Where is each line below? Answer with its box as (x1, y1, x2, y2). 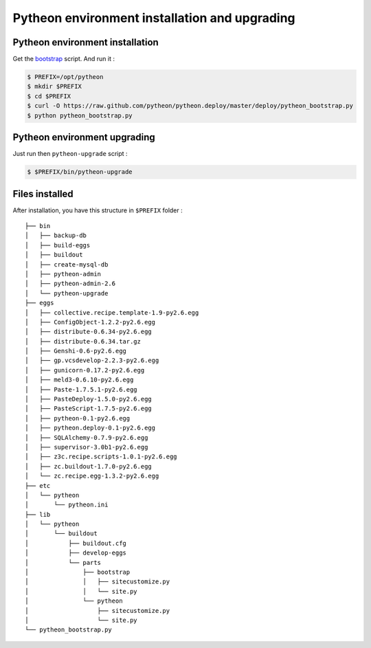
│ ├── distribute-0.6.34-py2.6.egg (25, 328, 153, 336)
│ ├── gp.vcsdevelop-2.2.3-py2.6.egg (25, 357, 159, 364)
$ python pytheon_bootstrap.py (27, 111, 133, 120)
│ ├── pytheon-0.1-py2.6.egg (25, 414, 131, 422)
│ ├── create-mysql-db (25, 260, 109, 268)
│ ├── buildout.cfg (25, 539, 127, 547)
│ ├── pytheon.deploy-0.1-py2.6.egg (25, 424, 156, 432)
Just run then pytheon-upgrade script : (12, 150, 128, 158)
